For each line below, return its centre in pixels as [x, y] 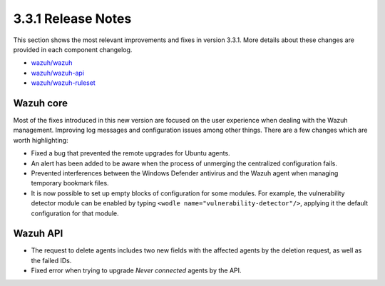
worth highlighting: [41, 140]
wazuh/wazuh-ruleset [63, 83]
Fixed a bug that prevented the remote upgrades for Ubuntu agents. [131, 153]
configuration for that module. [75, 213]
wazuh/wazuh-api [58, 73]
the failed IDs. [51, 260]
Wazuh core [40, 103]
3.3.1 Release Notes [72, 19]
